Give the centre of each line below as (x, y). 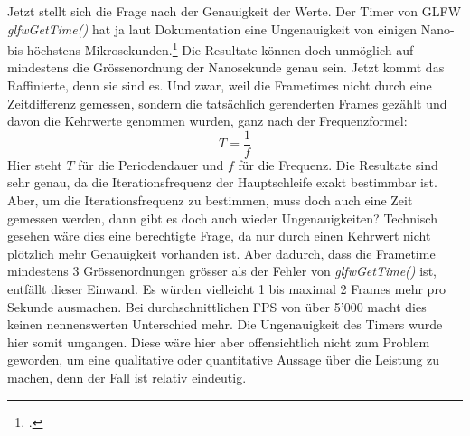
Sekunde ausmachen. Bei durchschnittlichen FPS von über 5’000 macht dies (217, 306)
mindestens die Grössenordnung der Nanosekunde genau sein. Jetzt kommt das (226, 67)
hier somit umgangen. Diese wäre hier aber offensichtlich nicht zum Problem (219, 341)
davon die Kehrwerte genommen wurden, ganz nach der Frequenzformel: (207, 121)
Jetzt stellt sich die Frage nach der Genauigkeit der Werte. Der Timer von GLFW (235, 11)
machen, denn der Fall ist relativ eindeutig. (127, 377)
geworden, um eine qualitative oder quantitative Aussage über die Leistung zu (224, 360)
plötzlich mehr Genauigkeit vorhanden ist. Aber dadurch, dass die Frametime (221, 253)
